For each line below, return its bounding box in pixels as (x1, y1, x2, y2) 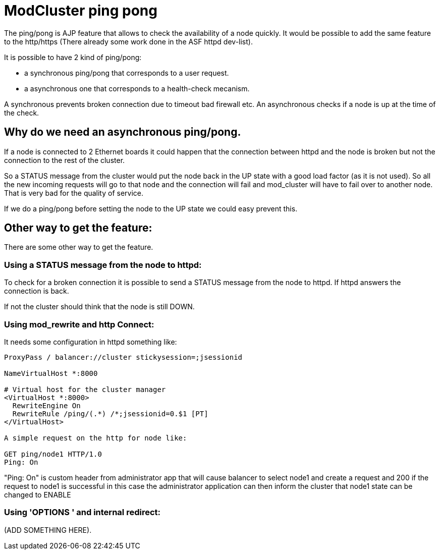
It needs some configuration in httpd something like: (4, 337, 177, 346)
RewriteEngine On (12, 401, 81, 410)
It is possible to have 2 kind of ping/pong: (4, 52, 142, 62)
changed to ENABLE (4, 490, 71, 499)
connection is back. (4, 287, 69, 296)
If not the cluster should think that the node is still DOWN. (4, 302, 195, 311)
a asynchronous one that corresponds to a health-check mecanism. (24, 84, 250, 93)
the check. (4, 108, 39, 117)
